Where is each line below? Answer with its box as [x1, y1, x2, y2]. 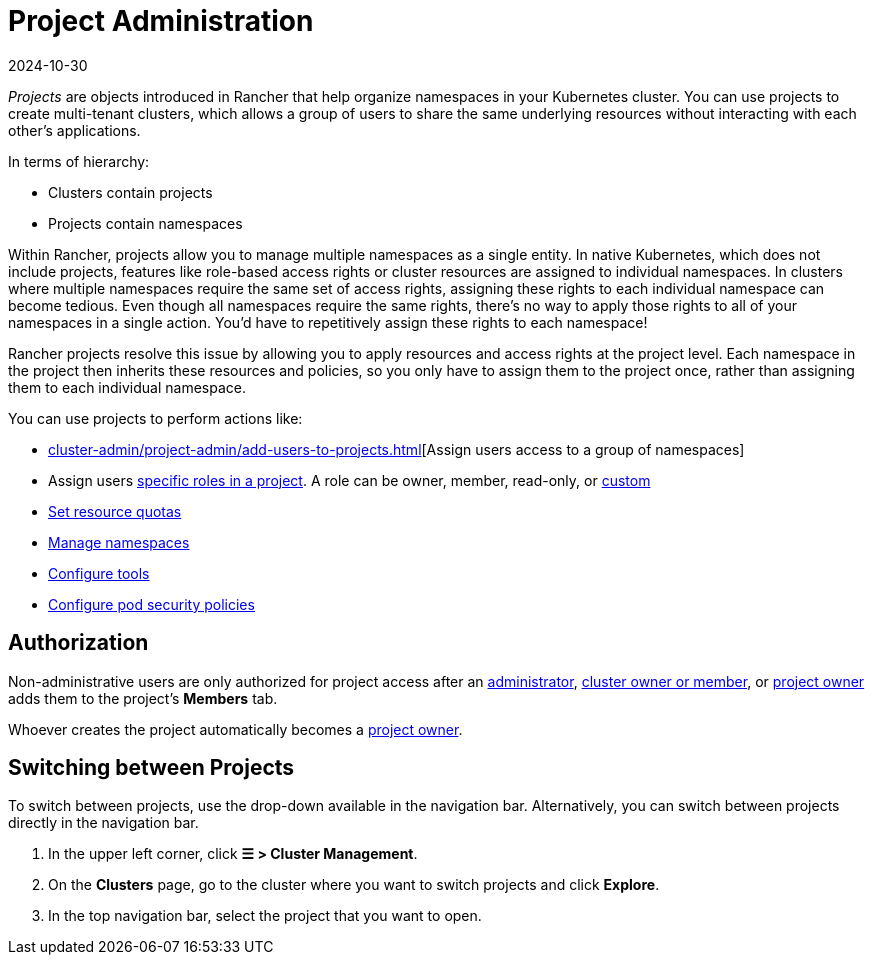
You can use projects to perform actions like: [8, 409, 303, 427]
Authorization [8, 630, 149, 656]
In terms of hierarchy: [8, 152, 150, 170]
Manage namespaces [48, 533, 190, 551]
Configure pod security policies [48, 595, 255, 613]
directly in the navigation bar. [8, 814, 199, 832]
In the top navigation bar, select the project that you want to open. [48, 907, 482, 925]
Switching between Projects [8, 755, 295, 781]
